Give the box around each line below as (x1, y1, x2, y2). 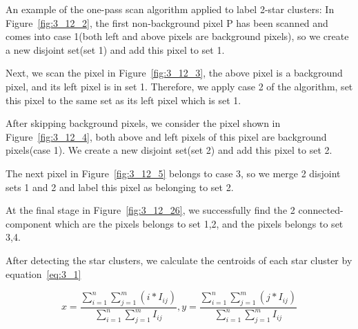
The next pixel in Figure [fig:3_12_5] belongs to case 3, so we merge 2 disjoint (6, 166, 341, 180)
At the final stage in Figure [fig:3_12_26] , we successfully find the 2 (6, 203, 295, 217)
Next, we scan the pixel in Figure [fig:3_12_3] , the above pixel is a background (6, 66, 343, 80)
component (6, 216, 52, 230)
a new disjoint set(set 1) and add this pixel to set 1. (6, 42, 225, 57)
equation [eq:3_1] (6, 266, 81, 281)
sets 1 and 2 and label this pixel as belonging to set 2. (6, 179, 234, 194)
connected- (298, 203, 344, 217)
